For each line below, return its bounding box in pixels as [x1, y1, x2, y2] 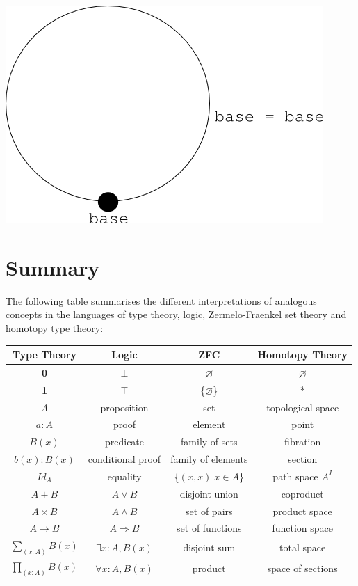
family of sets [181, 434, 238, 449]
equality [107, 468, 142, 483]
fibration [284, 434, 321, 449]
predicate [104, 434, 145, 449]
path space [272, 468, 318, 483]
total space [279, 539, 326, 554]
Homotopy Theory [257, 347, 348, 361]
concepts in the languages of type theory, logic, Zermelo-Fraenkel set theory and [6, 307, 347, 322]
